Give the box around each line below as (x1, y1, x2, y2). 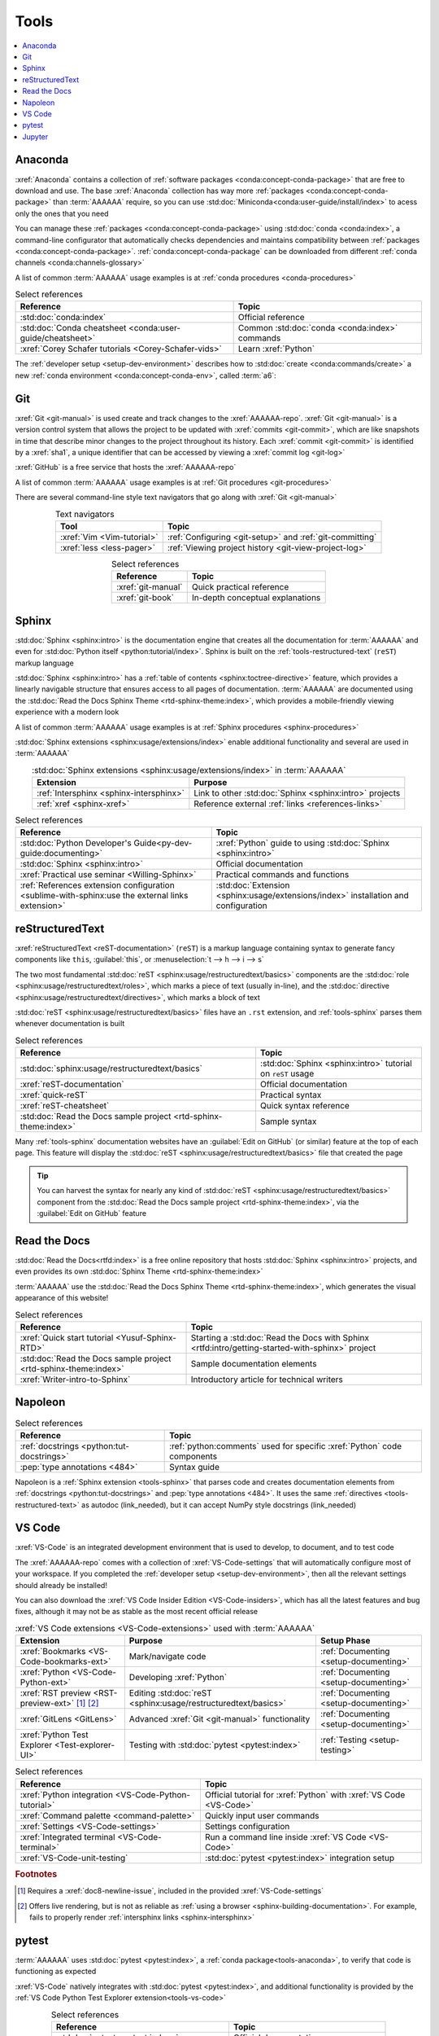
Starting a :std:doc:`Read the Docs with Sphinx (190, 1332, 370, 1343)
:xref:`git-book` (116, 592, 175, 603)
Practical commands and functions (215, 869, 350, 880)
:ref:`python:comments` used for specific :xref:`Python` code (169, 1440, 402, 1451)
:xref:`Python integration (20, 1788, 114, 1800)
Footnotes (15, 1868, 58, 1880)
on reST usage (260, 1068, 315, 1079)
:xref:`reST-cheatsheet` (20, 1100, 110, 1112)
